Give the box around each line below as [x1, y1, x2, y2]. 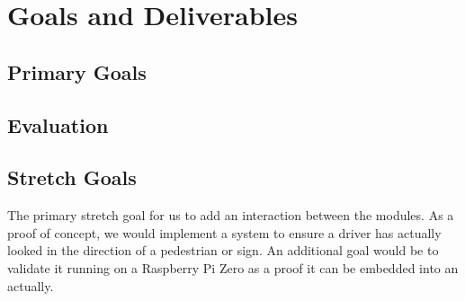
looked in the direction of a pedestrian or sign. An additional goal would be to [7, 241, 439, 260]
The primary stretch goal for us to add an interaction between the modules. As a [7, 206, 454, 225]
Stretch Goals [7, 164, 137, 191]
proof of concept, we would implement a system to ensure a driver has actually [7, 223, 442, 242]
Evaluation [7, 111, 109, 138]
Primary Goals [7, 58, 147, 85]
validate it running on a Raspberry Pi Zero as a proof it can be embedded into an [7, 258, 459, 277]
